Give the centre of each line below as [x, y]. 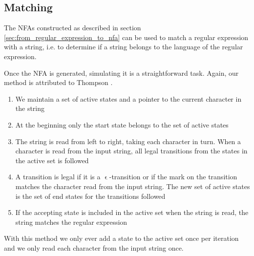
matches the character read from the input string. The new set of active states [133, 186]
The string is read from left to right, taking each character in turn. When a [128, 141]
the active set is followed [52, 160]
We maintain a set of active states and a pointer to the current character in [128, 98]
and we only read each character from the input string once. [94, 247]
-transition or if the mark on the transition [173, 177]
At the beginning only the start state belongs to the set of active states [122, 124]
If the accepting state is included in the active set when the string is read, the [132, 212]
